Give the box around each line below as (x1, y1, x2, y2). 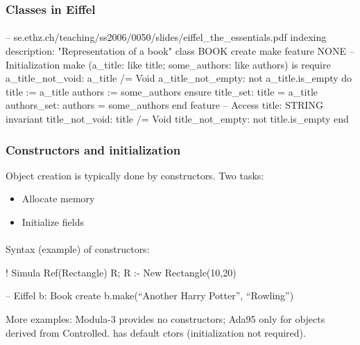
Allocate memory (22, 191, 95, 206)
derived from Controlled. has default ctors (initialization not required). (6, 325, 306, 339)
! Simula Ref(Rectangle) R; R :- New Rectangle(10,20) (6, 265, 237, 279)
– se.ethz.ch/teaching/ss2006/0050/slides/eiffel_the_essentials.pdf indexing (6, 30, 327, 44)
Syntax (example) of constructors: (6, 242, 150, 256)
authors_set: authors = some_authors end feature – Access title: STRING (6, 98, 323, 112)
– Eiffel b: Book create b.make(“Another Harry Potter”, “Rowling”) (6, 288, 294, 303)
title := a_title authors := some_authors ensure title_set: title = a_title (6, 84, 318, 98)
